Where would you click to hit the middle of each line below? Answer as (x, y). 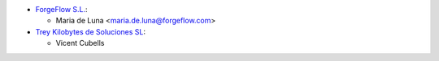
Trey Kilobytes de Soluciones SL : (91, 31)
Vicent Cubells (80, 43)
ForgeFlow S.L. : (62, 9)
